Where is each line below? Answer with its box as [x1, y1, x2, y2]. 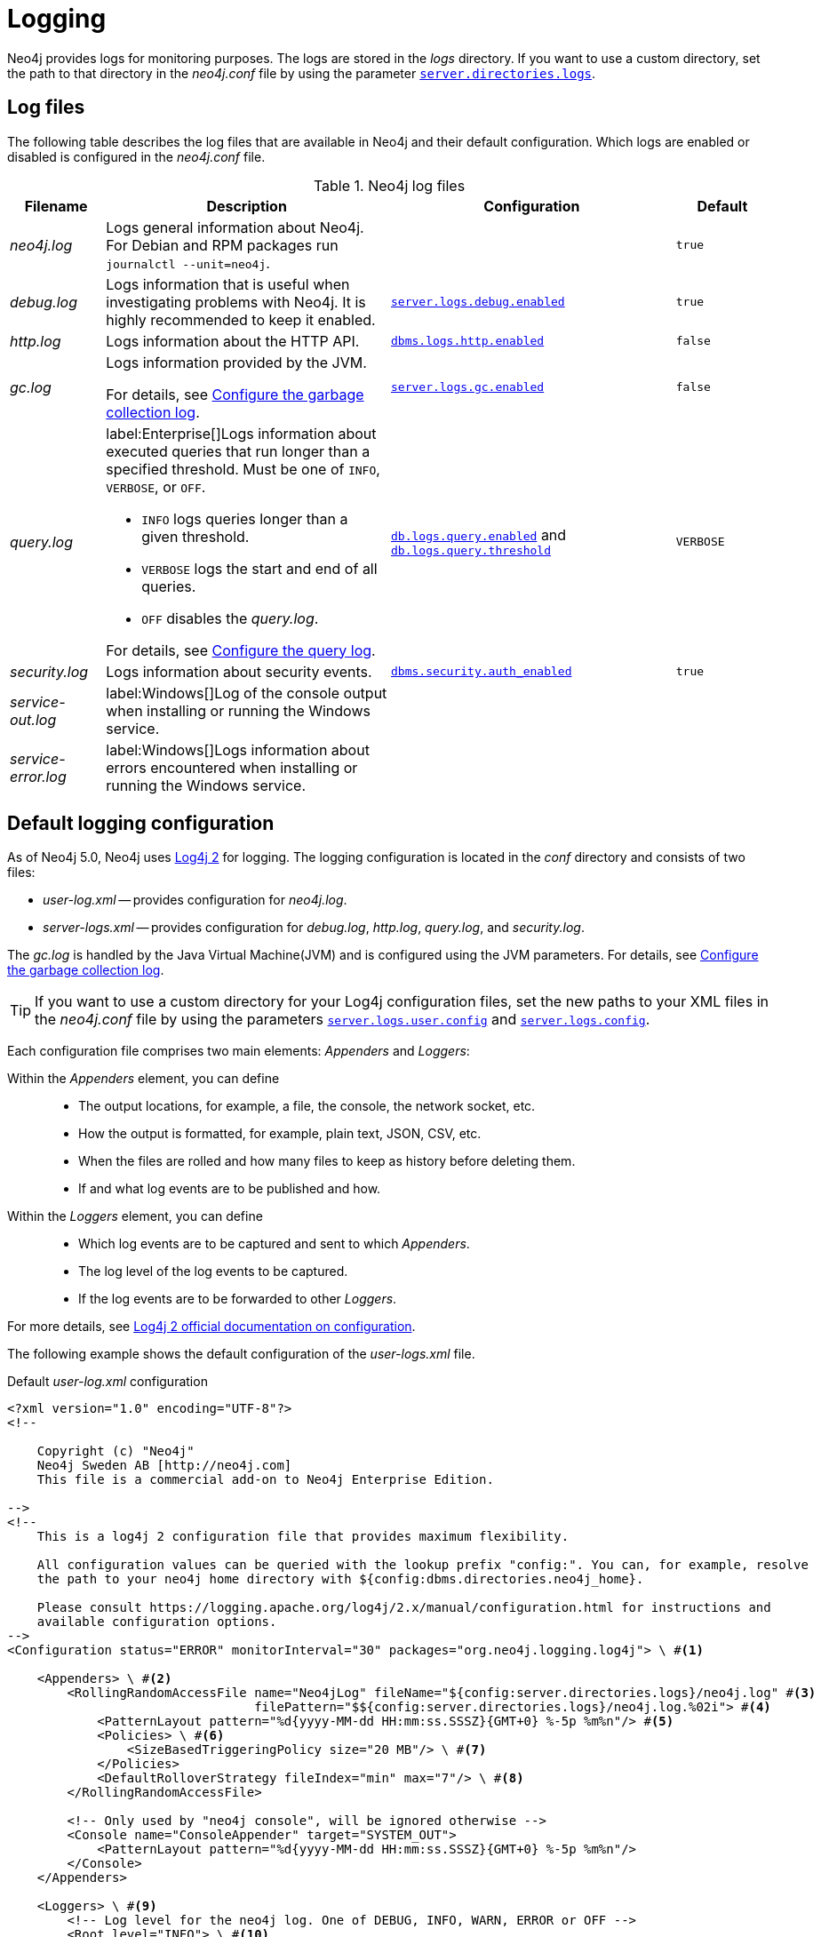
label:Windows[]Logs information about [106, 740, 370, 759]
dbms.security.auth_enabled [391, 665, 572, 679]
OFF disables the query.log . [141, 609, 319, 627]
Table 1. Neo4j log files [313, 176, 466, 195]
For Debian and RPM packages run [106, 235, 339, 254]
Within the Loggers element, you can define [7, 1208, 263, 1224]
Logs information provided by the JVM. [106, 353, 367, 371]
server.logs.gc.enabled [391, 380, 545, 395]
